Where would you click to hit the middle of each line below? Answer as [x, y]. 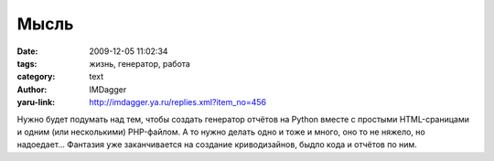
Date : [27, 51]
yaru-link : [36, 102]
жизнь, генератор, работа [140, 63]
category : [36, 77]
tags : [27, 63]
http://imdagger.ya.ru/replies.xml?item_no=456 [178, 102]
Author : [32, 89]
